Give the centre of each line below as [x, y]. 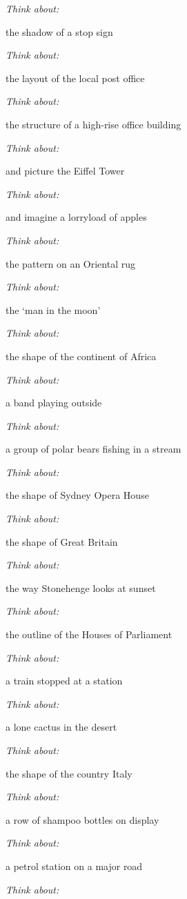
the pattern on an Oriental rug [70, 263]
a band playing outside [54, 403]
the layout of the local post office [75, 78]
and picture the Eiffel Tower [65, 171]
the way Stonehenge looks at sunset [81, 587]
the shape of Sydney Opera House [77, 495]
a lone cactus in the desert [61, 727]
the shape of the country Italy [69, 773]
